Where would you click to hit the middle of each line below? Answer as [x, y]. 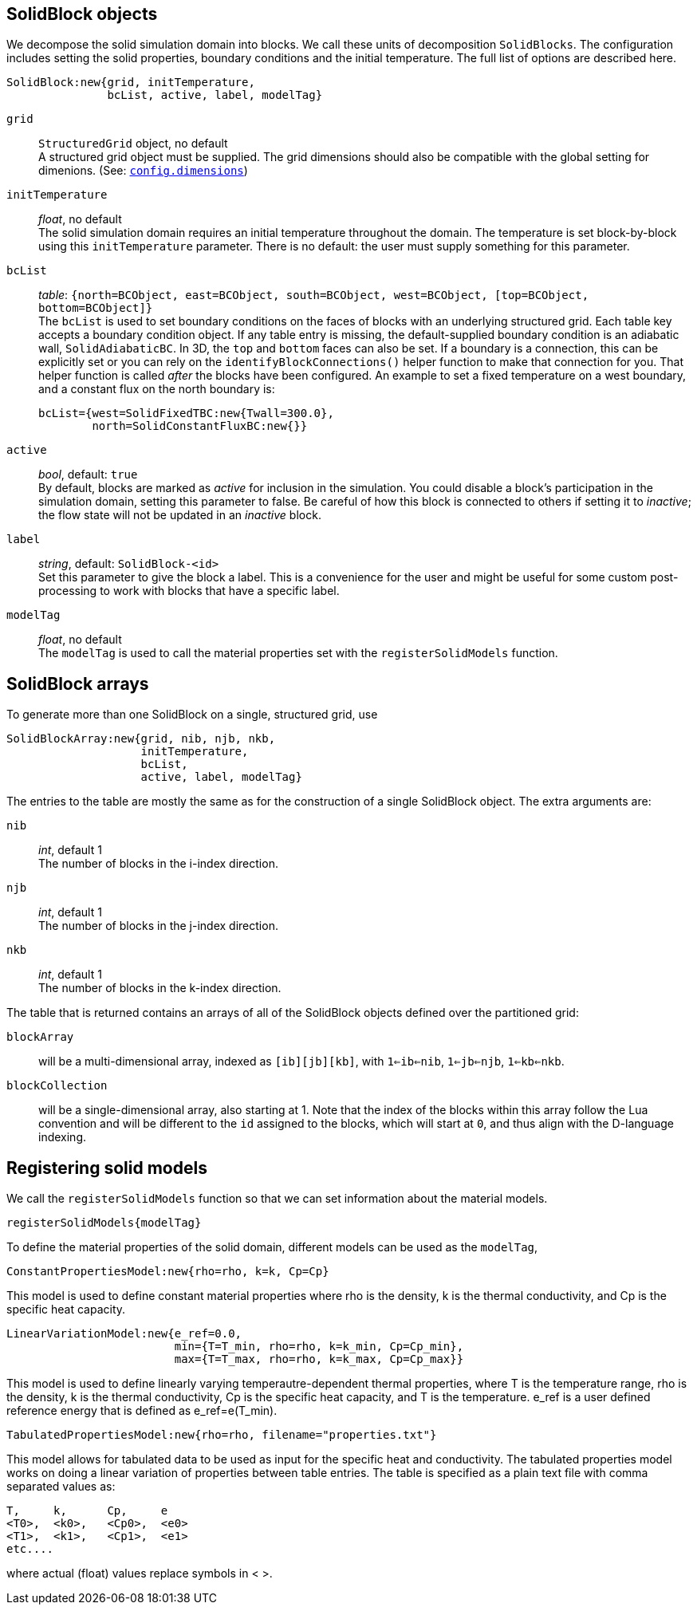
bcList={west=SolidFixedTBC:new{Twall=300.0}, [186, 414]
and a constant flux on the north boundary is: [157, 389]
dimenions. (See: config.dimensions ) [143, 171]
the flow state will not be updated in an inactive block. [180, 515]
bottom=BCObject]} [96, 308]
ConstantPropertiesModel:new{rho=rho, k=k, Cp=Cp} [168, 1272]
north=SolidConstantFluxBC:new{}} [200, 426]
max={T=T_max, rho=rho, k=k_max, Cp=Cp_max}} [319, 1359]
